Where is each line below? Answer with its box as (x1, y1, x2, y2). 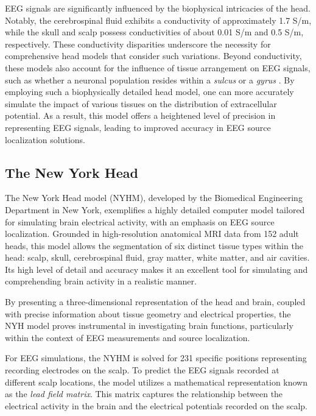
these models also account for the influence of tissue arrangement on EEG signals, (5, 61, 311, 74)
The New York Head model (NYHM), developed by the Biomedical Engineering (5, 191, 303, 204)
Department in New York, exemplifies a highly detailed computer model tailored (5, 203, 305, 216)
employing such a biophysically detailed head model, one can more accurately (5, 85, 294, 98)
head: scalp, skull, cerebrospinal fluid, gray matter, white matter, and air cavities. (5, 251, 310, 264)
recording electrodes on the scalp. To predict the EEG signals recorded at (5, 364, 279, 376)
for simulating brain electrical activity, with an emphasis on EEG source (5, 215, 275, 228)
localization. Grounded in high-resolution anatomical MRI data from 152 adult (5, 227, 299, 240)
